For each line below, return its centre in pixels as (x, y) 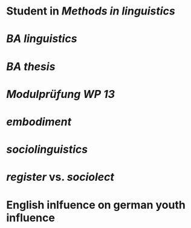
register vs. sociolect (60, 177)
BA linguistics (42, 39)
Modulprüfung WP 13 (61, 94)
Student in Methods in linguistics (91, 11)
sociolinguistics (47, 150)
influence (31, 217)
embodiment (39, 122)
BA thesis (31, 66)
